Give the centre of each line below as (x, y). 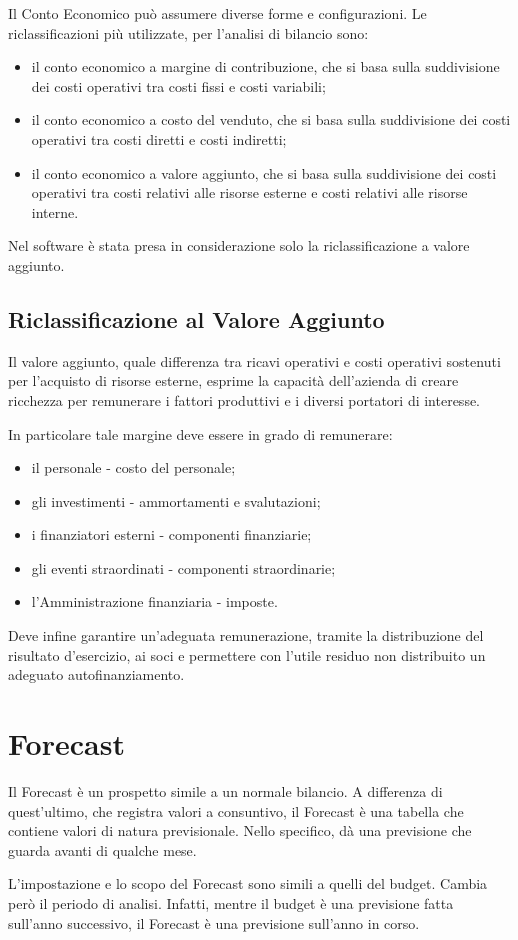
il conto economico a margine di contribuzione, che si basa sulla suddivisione (265, 66)
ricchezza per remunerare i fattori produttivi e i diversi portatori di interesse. (244, 399)
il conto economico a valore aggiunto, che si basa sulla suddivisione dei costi (264, 172)
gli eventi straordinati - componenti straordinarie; (183, 567)
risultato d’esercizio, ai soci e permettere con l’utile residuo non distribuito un (247, 654)
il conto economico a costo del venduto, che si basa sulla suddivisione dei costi (271, 119)
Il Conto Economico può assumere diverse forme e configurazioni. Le (217, 13)
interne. (55, 211)
